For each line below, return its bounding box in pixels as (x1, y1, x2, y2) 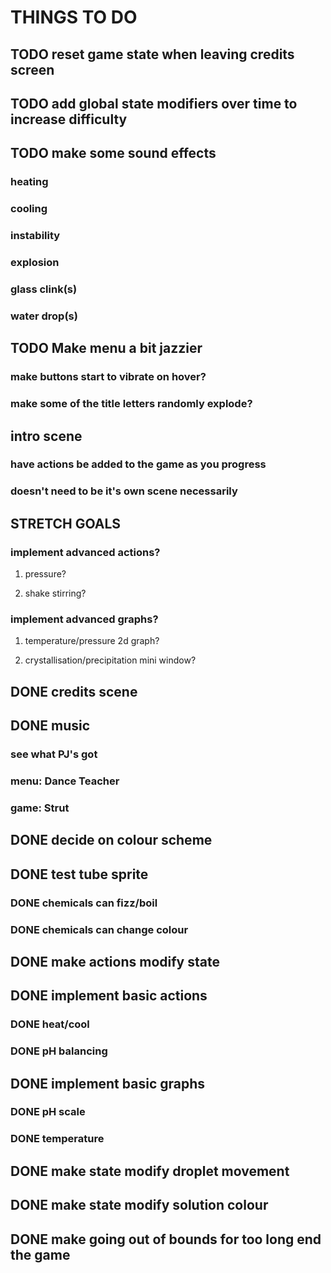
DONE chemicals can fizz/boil (10, 896, 158, 910)
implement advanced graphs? (10, 612, 159, 626)
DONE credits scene (10, 683, 138, 700)
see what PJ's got (10, 747, 98, 761)
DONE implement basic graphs (10, 1075, 206, 1092)
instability (10, 229, 61, 243)
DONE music (10, 717, 91, 735)
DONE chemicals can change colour (10, 922, 189, 936)
